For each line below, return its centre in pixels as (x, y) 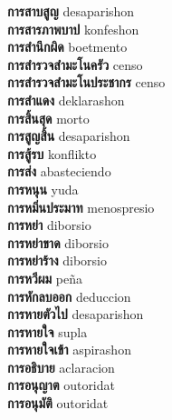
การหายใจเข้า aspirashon (69, 350)
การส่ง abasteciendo (59, 171)
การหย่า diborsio (49, 225)
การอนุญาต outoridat (61, 385)
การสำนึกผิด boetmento (67, 47)
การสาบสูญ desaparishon (71, 11)
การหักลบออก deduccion (69, 296)
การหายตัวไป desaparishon (76, 314)
